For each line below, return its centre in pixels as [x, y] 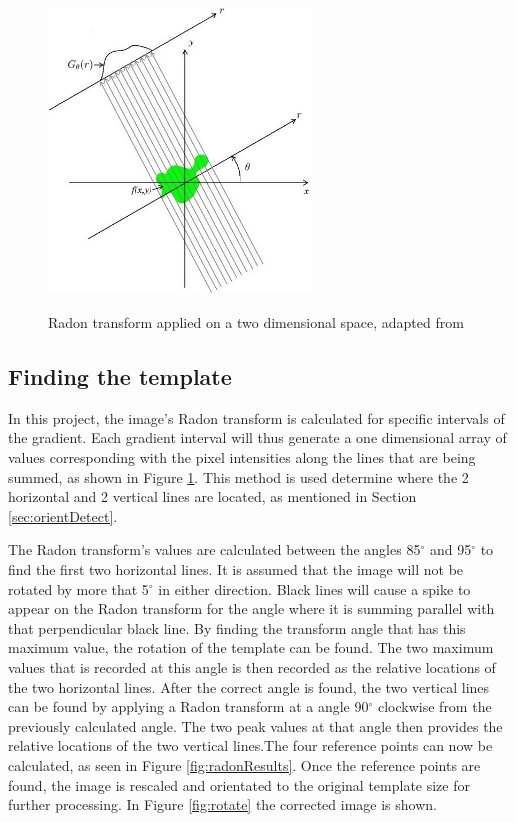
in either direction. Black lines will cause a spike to [314, 588]
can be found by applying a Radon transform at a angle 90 [188, 706]
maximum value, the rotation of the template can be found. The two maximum [251, 647]
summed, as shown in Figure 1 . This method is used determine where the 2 [238, 476]
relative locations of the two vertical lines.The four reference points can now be [250, 745]
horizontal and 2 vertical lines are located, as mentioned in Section [212, 496]
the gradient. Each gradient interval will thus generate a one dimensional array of [257, 437]
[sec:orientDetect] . [63, 515]
